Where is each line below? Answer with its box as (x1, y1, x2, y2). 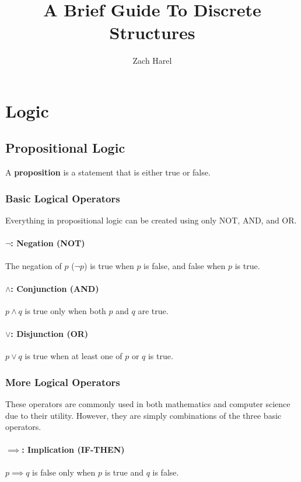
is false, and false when (143, 259, 226, 271)
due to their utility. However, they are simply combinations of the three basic (5, 409, 282, 421)
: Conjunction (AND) (10, 282, 99, 294)
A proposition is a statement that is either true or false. (5, 166, 211, 178)
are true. (138, 304, 169, 316)
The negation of (5, 259, 62, 271)
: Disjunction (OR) (10, 328, 89, 340)
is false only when (32, 466, 96, 478)
